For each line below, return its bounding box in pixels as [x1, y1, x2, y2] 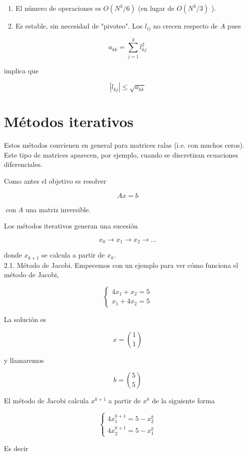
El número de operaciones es [15, 3, 101, 13]
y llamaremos [4, 355, 44, 365]
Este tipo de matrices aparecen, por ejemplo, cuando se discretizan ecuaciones [4, 149, 239, 160]
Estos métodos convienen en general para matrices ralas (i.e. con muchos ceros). [4, 140, 245, 150]
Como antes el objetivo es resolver [4, 176, 107, 186]
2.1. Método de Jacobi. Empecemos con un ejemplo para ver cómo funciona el [4, 260, 238, 270]
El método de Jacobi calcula [4, 395, 89, 406]
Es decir [4, 443, 28, 453]
